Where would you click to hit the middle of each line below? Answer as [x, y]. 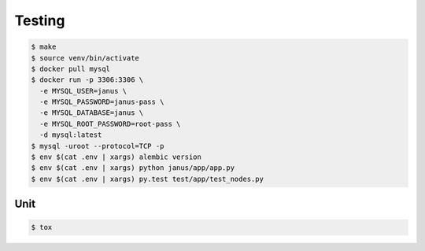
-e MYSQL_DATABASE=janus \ [92, 113]
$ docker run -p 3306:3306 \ [87, 80]
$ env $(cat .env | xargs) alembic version [116, 157]
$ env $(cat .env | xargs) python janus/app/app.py [133, 168]
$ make [44, 47]
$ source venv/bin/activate [85, 58]
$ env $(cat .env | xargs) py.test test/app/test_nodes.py [147, 179]
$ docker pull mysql [70, 68]
